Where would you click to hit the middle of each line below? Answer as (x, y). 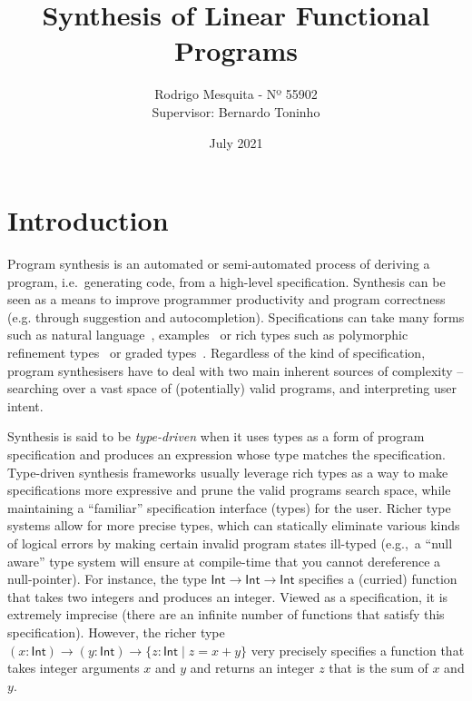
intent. (25, 405)
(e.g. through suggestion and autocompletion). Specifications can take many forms (236, 316)
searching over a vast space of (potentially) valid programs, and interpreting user (232, 388)
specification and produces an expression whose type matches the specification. (226, 454)
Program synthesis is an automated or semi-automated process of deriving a (219, 264)
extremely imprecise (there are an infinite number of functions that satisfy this (226, 614)
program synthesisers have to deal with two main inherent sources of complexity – (236, 370)
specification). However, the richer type (116, 632)
